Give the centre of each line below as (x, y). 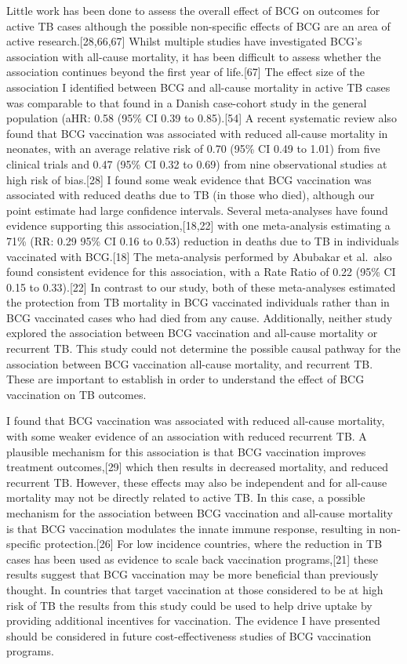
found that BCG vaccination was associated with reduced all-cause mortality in (197, 133)
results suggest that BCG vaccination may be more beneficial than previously (193, 574)
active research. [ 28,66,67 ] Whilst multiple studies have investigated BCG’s (184, 41)
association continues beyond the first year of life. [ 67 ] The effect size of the (186, 72)
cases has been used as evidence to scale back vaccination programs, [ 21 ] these (192, 559)
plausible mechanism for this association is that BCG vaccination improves (186, 451)
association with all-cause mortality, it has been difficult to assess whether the (194, 56)
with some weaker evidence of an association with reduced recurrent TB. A (187, 436)
